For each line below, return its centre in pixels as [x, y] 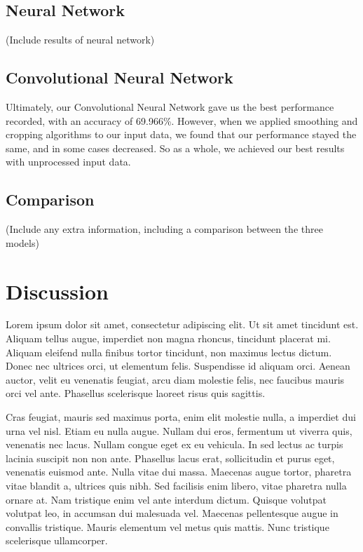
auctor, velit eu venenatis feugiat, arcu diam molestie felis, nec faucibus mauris [175, 379]
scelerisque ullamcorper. [57, 540]
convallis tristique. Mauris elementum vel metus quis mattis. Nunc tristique [167, 526]
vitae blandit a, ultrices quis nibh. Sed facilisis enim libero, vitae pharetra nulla [176, 486]
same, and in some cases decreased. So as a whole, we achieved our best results [175, 148]
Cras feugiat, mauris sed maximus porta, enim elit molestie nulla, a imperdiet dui [181, 417]
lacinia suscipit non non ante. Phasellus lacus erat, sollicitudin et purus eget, [170, 458]
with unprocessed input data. [68, 162]
